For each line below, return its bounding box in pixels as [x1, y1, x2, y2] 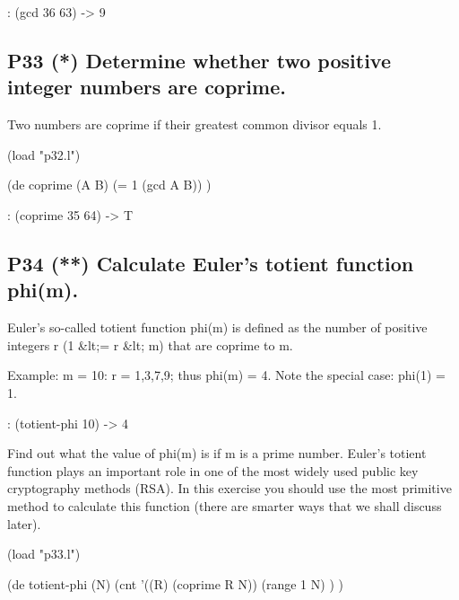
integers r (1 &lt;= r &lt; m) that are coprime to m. [7, 335, 293, 354]
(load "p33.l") [7, 544, 81, 563]
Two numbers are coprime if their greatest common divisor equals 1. [7, 115, 382, 134]
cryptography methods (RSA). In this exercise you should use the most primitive [7, 479, 452, 498]
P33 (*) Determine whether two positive [7, 46, 391, 74]
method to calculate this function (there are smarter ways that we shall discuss [7, 496, 442, 515]
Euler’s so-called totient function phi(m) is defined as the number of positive [7, 318, 428, 337]
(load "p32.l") [7, 145, 81, 163]
